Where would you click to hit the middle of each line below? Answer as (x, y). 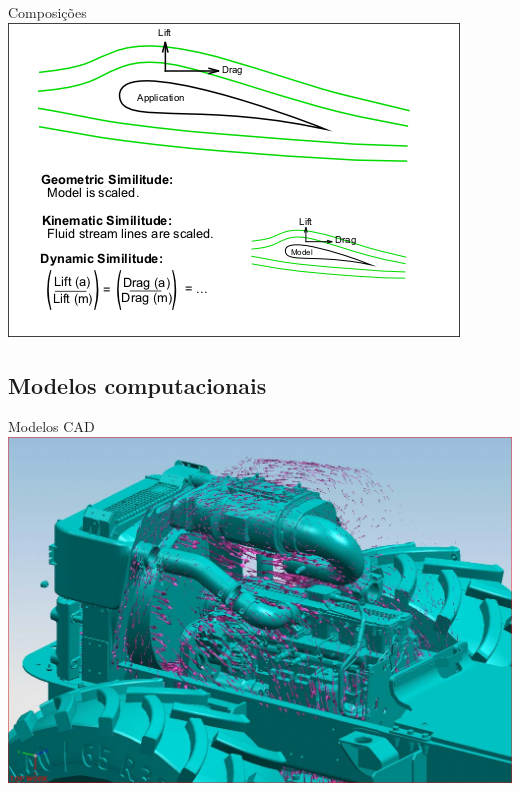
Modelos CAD (51, 426)
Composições (47, 12)
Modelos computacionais (137, 384)
